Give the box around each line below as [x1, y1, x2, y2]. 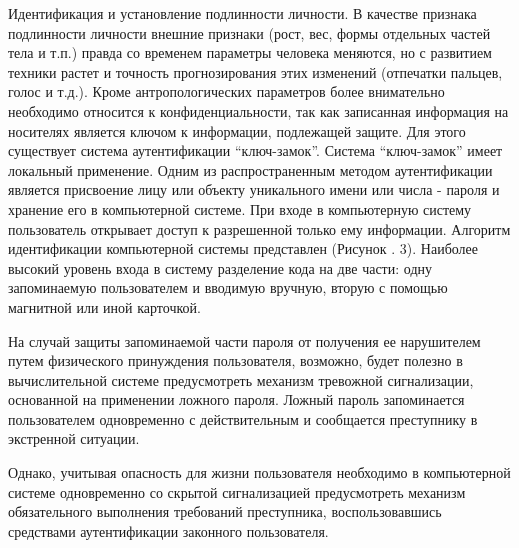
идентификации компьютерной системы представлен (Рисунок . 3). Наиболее [8, 238, 479, 259]
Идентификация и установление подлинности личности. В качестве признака [8, 3, 477, 23]
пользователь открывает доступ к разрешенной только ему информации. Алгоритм [8, 218, 511, 239]
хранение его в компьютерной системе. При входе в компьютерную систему [8, 198, 472, 219]
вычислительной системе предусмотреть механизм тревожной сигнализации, [8, 369, 474, 390]
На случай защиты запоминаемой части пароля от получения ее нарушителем [8, 330, 481, 351]
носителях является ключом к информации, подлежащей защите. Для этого [8, 120, 466, 141]
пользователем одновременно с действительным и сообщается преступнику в [8, 408, 478, 429]
